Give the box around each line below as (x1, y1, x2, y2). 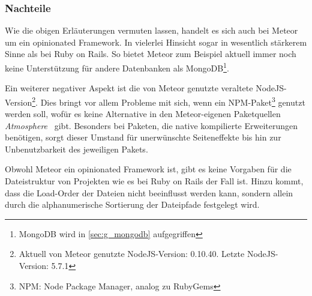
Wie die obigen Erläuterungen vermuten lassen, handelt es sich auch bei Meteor (5, 24, 298, 37)
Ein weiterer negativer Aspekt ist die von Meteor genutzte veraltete (5, 82, 253, 94)
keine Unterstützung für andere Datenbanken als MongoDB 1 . (5, 60, 229, 74)
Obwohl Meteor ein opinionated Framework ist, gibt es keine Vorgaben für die (5, 163, 292, 175)
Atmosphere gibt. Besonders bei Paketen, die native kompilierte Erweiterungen (5, 119, 298, 131)
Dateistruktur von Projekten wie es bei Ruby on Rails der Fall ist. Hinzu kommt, (5, 175, 304, 187)
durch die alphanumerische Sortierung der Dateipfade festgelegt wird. (5, 198, 260, 211)
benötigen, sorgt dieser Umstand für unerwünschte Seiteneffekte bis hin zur (5, 131, 281, 143)
